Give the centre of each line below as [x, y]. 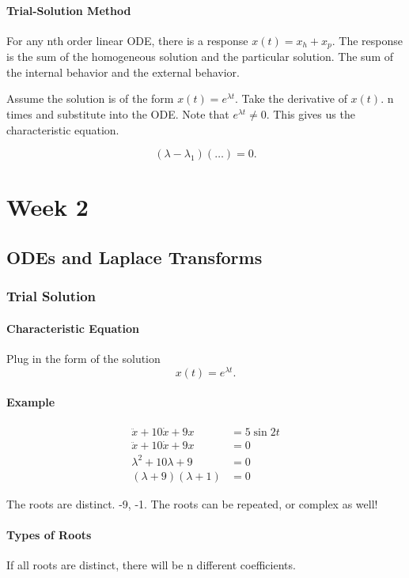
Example [31, 402]
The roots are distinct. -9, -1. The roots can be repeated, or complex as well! [192, 503]
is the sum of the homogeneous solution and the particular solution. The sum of [200, 57]
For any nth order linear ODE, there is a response [127, 40]
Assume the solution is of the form [90, 98]
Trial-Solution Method [69, 10]
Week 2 [47, 207]
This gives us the [314, 114]
